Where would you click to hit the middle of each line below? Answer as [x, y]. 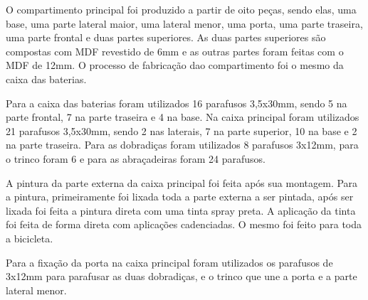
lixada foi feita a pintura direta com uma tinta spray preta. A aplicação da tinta [181, 210]
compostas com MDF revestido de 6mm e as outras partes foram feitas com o [175, 51]
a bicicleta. [30, 238]
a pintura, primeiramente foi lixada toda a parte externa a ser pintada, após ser [180, 197]
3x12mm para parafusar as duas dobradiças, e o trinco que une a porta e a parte [182, 276]
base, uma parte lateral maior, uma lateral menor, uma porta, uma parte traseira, [184, 23]
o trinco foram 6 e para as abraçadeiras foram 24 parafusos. [136, 158]
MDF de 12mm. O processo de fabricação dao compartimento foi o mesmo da [175, 65]
